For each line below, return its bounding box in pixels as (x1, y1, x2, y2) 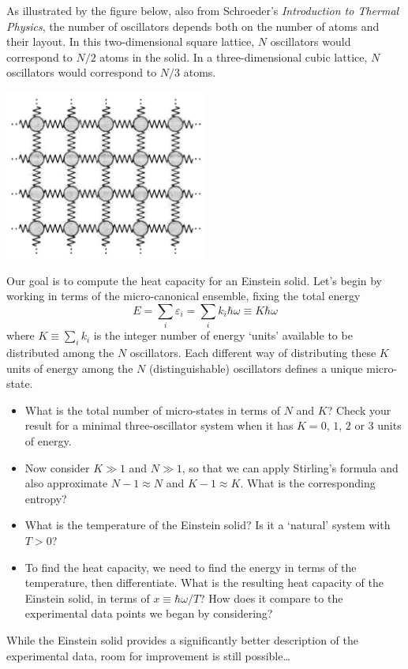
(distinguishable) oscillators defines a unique (148, 359, 363, 376)
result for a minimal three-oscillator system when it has (24, 417, 294, 434)
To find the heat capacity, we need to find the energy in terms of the (24, 558, 357, 575)
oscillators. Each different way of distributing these (129, 344, 376, 361)
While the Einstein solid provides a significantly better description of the (6, 631, 359, 648)
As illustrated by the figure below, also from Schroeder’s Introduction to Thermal (6, 2, 399, 18)
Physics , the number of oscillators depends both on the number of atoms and (6, 17, 380, 34)
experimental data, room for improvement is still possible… (6, 647, 290, 663)
